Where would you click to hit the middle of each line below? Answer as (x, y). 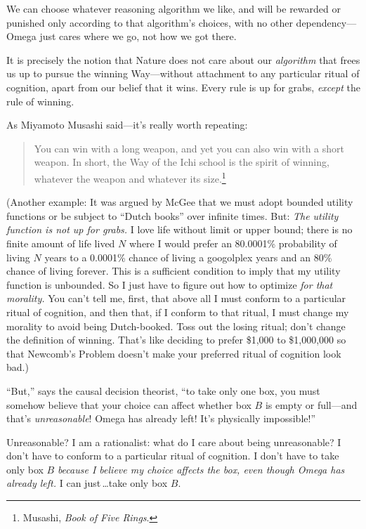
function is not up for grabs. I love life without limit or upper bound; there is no (179, 229)
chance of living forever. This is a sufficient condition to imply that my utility (174, 271)
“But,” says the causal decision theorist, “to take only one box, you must (163, 390)
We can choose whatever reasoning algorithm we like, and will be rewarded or (174, 8)
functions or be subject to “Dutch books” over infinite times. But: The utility (172, 215)
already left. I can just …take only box (87, 483)
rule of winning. (40, 101)
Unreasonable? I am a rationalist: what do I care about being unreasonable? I (174, 442)
